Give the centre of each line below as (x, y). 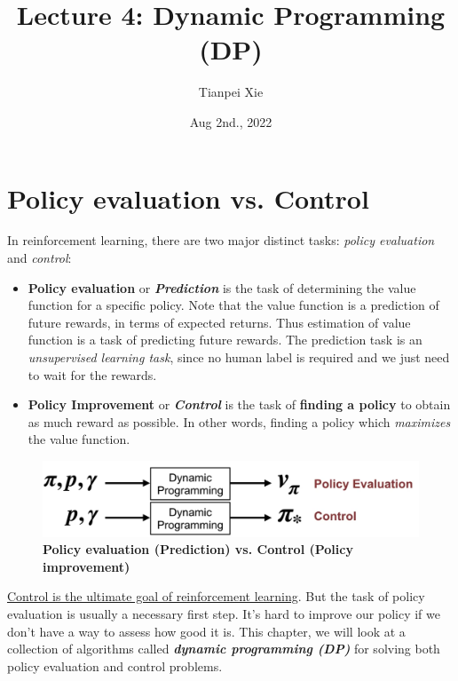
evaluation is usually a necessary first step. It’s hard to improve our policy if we (224, 614)
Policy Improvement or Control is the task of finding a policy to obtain (239, 404)
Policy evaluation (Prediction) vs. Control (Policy (198, 549)
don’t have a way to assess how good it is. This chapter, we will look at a (206, 631)
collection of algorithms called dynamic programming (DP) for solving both (224, 649)
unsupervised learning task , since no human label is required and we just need (239, 357)
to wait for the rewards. (92, 374)
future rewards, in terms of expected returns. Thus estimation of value (219, 322)
